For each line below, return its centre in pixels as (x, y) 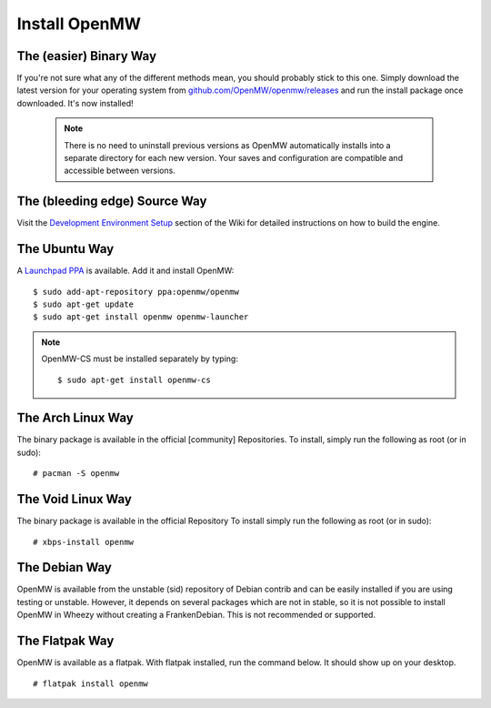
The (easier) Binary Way (87, 56)
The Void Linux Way (74, 499)
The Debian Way (65, 567)
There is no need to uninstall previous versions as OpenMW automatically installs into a (227, 145)
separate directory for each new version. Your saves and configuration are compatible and (234, 158)
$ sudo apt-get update (84, 304)
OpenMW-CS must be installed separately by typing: (140, 359)
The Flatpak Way (65, 641)
